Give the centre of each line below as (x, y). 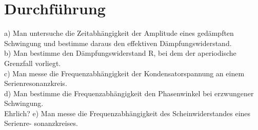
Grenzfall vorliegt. (33, 63)
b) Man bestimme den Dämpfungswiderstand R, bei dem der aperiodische (120, 53)
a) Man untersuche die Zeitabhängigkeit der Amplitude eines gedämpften (119, 33)
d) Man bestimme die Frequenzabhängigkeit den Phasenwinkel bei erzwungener (129, 93)
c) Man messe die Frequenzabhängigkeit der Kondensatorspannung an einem (124, 73)
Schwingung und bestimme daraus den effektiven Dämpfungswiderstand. (118, 43)
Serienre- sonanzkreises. (41, 123)
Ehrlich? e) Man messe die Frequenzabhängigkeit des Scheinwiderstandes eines (127, 113)
